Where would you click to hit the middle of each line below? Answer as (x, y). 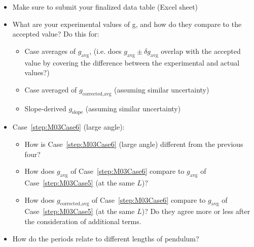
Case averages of (50, 51)
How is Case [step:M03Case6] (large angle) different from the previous (134, 144)
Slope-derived (45, 108)
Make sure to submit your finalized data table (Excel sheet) (105, 7)
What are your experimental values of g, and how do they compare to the (127, 24)
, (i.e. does (105, 51)
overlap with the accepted (201, 51)
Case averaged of (51, 89)
